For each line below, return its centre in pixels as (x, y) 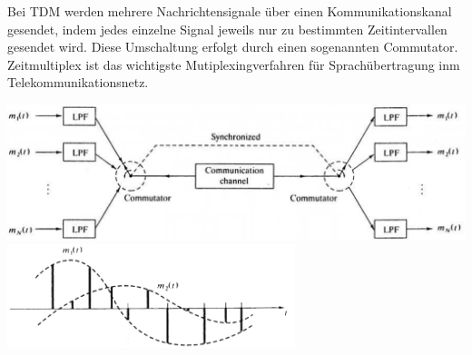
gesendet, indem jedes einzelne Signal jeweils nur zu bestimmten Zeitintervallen (227, 29)
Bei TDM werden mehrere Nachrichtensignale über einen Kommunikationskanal (230, 11)
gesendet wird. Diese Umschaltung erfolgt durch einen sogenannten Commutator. (233, 47)
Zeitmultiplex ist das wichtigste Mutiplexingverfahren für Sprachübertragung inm (234, 64)
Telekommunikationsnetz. (78, 82)
